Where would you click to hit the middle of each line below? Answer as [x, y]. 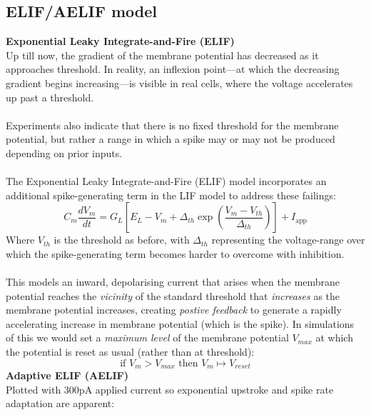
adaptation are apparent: [60, 403]
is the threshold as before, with [122, 240]
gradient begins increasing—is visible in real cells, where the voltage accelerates [179, 82]
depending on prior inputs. [64, 152]
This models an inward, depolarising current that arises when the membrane [173, 282]
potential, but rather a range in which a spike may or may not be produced [171, 139]
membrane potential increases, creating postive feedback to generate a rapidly [174, 310]
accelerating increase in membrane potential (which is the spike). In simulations [180, 323]
